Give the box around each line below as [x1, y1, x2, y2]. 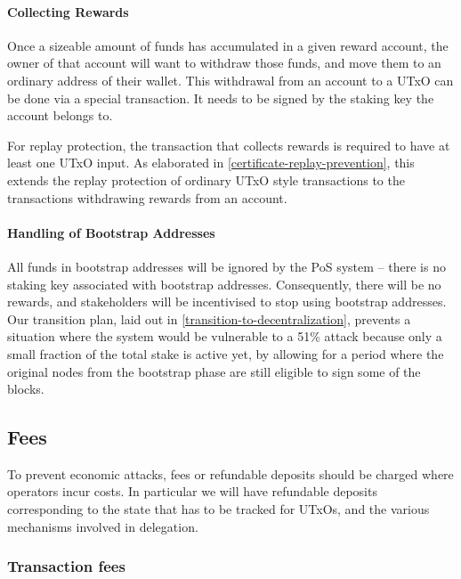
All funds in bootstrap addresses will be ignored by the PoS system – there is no [7, 257, 446, 275]
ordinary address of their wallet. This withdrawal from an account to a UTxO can [7, 70, 454, 89]
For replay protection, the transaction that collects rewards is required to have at [7, 135, 450, 154]
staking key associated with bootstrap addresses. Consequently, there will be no [7, 274, 441, 293]
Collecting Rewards [7, 2, 129, 20]
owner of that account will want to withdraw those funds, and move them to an [7, 53, 441, 72]
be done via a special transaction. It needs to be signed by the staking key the [7, 88, 434, 107]
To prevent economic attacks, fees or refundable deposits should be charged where [7, 464, 454, 483]
